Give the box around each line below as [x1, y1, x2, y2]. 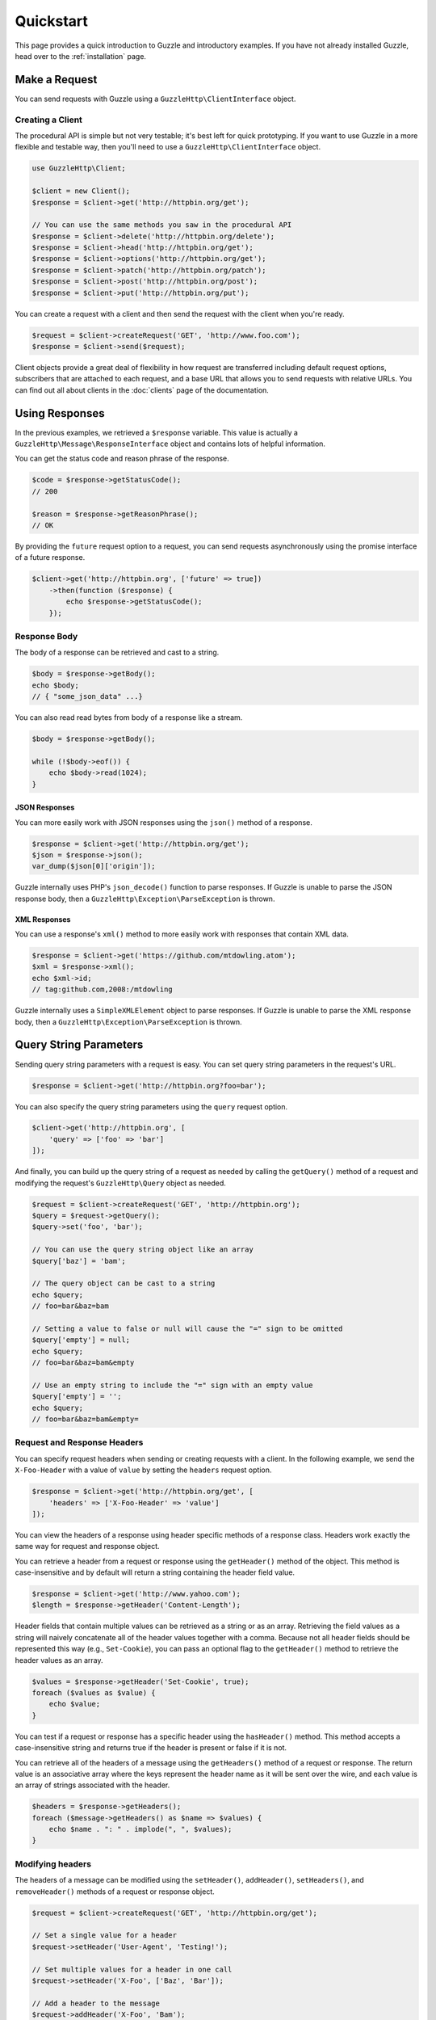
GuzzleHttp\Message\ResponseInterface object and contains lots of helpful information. [15, 439, 326, 448]
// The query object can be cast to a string [31, 1279, 216, 1288]
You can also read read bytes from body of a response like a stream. [15, 713, 243, 722]
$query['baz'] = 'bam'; [31, 1256, 127, 1265]
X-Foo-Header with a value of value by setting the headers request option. [15, 1465, 272, 1475]
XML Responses [15, 914, 71, 924]
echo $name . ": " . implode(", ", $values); [48, 1824, 233, 1834]
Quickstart [15, 12, 89, 30]
